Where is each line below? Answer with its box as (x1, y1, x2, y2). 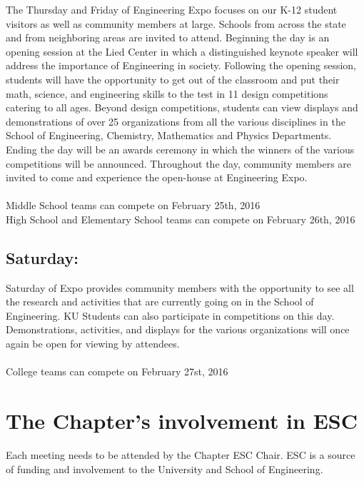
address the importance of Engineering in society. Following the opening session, (6, 58, 356, 73)
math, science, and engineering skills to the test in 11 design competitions (6, 86, 328, 101)
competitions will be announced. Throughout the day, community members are (6, 156, 352, 171)
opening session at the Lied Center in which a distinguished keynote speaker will (6, 44, 358, 59)
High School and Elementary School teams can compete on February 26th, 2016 (6, 211, 355, 226)
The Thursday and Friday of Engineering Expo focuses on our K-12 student (6, 2, 338, 16)
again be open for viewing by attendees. (6, 336, 180, 351)
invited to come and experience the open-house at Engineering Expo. (6, 170, 308, 185)
